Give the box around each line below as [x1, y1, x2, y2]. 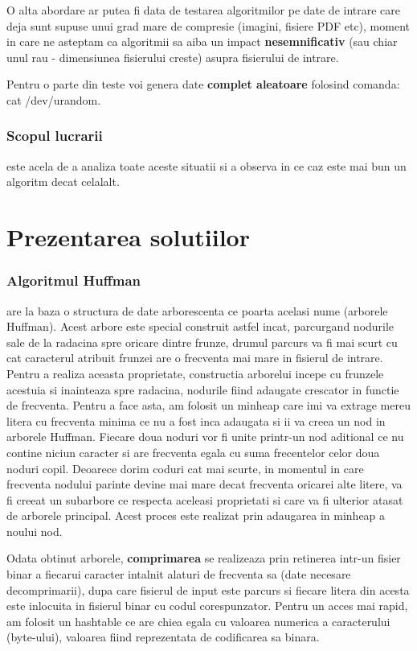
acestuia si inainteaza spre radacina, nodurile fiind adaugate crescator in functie [6, 381, 399, 398]
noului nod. [6, 522, 63, 539]
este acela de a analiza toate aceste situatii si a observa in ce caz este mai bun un [6, 157, 407, 174]
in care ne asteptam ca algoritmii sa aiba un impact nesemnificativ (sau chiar [6, 33, 398, 50]
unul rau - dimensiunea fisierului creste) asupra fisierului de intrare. [6, 48, 339, 65]
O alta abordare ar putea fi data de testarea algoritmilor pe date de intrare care [6, 2, 401, 18]
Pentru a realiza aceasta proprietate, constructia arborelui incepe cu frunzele [6, 365, 384, 381]
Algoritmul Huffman [6, 270, 141, 290]
